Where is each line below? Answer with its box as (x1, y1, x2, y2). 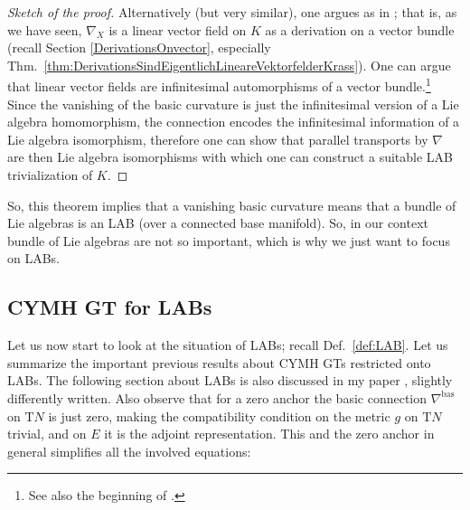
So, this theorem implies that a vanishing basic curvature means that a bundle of (7, 195, 456, 214)
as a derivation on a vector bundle (265, 20, 455, 39)
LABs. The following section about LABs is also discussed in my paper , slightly (7, 371, 453, 390)
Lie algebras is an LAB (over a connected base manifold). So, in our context (7, 213, 429, 232)
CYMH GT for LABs (7, 293, 212, 321)
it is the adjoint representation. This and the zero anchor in (104, 424, 435, 443)
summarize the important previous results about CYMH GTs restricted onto (7, 353, 431, 372)
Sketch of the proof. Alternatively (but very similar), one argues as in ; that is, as (7, 3, 457, 21)
